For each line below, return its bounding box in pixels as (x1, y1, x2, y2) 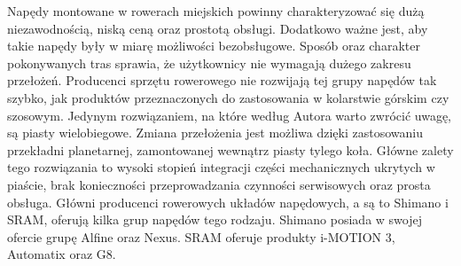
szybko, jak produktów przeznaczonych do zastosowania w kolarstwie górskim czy (7, 88, 449, 106)
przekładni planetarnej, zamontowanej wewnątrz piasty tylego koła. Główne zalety (7, 140, 454, 159)
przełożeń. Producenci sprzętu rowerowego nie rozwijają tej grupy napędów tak (7, 71, 437, 90)
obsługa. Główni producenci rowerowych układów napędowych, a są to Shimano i (7, 192, 449, 211)
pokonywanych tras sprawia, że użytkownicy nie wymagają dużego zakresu (7, 53, 411, 72)
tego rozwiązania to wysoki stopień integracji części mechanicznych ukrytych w (7, 158, 435, 176)
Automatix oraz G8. (7, 245, 116, 263)
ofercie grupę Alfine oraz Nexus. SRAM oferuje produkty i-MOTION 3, (7, 227, 395, 246)
